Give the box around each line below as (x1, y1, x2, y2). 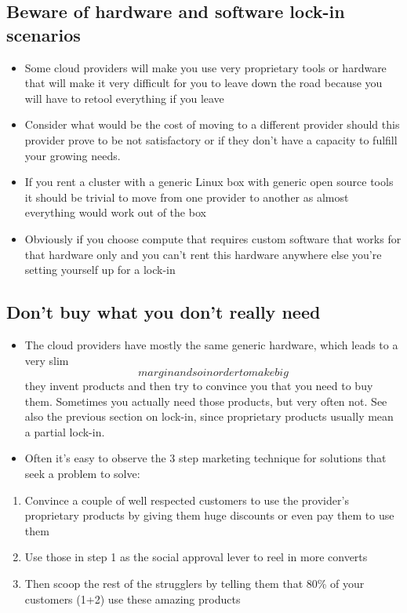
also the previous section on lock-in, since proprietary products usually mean (24, 408, 394, 425)
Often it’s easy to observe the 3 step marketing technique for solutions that (24, 450, 387, 466)
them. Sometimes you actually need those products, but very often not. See (24, 392, 387, 409)
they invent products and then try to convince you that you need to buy (24, 378, 373, 394)
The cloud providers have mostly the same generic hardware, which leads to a (24, 336, 398, 352)
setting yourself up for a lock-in (24, 261, 176, 278)
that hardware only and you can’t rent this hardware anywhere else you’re (24, 246, 382, 262)
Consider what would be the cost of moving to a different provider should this (24, 116, 400, 133)
